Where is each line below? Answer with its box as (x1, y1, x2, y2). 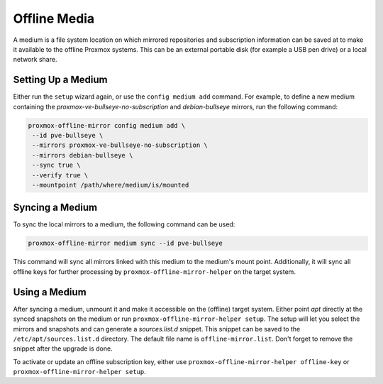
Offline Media (13, 11, 95, 26)
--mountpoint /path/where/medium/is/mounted (32, 181, 189, 189)
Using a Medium (13, 286, 87, 298)
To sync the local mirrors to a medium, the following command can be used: (13, 220, 235, 229)
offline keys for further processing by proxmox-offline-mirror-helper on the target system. (13, 267, 296, 276)
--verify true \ (32, 171, 89, 179)
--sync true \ (32, 161, 81, 170)
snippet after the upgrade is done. (13, 344, 113, 353)
